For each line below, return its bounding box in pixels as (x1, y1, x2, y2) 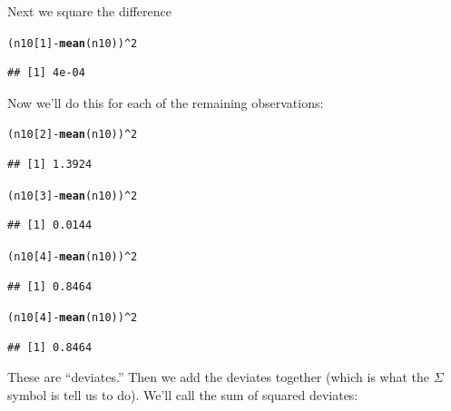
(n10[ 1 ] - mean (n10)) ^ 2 (7, 36, 138, 50)
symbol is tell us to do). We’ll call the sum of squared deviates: (7, 386, 358, 405)
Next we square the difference (7, 2, 172, 20)
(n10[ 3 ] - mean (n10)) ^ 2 (7, 189, 138, 202)
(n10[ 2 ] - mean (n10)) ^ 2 (7, 128, 138, 142)
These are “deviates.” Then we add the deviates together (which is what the (7, 367, 430, 387)
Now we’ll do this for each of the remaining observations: (7, 93, 324, 112)
